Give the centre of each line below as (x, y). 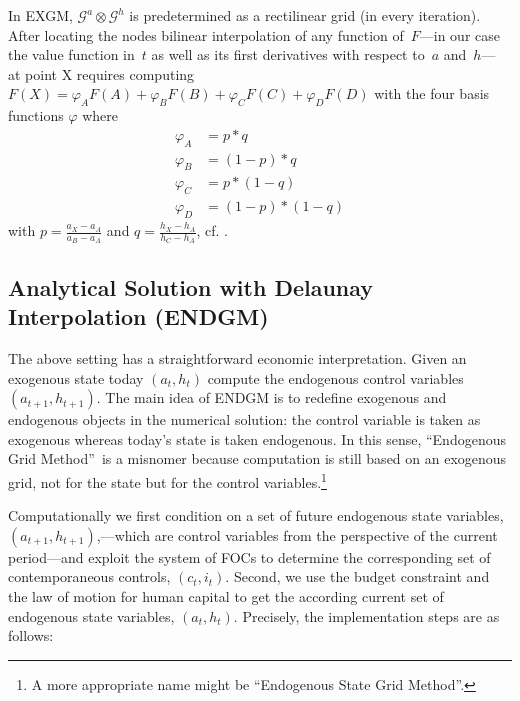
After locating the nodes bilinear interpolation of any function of (206, 34)
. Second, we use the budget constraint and (357, 576)
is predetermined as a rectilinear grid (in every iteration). (305, 15)
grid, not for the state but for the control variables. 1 (167, 480)
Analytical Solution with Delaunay (191, 286)
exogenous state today (76, 377)
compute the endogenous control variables (335, 377)
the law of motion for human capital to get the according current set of (226, 595)
